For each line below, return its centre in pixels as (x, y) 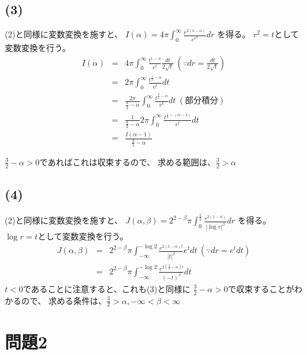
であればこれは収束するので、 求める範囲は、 (127, 161)
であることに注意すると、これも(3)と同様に (106, 288)
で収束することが (261, 288)
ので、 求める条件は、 (64, 300)
